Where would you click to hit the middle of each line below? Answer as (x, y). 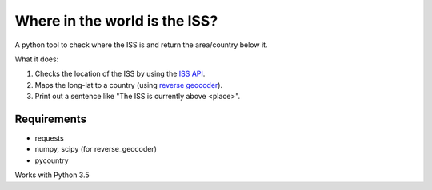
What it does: (37, 59)
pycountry (52, 160)
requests (49, 138)
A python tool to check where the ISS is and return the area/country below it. (141, 45)
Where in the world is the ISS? (116, 21)
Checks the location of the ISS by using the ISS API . (120, 74)
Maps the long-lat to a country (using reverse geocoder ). (129, 85)
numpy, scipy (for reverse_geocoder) (96, 149)
